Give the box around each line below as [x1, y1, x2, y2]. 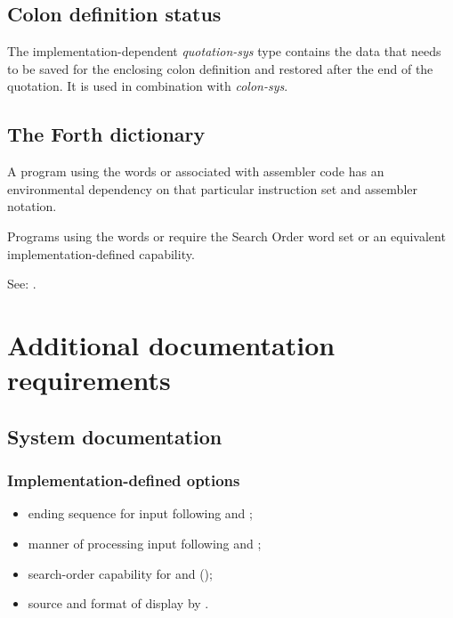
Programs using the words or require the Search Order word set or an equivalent [7, 226, 446, 245]
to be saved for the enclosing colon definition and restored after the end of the [7, 59, 433, 77]
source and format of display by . [28, 594, 209, 613]
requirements [7, 362, 171, 398]
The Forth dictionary [7, 120, 206, 148]
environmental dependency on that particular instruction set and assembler [7, 179, 417, 198]
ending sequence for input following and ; [28, 504, 253, 523]
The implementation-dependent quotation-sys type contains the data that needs [7, 42, 441, 61]
